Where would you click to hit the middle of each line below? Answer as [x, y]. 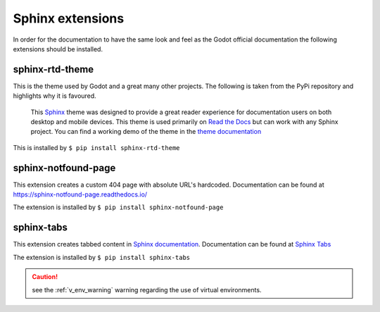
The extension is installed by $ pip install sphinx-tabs [102, 257]
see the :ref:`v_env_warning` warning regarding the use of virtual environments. [147, 289]
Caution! [45, 277]
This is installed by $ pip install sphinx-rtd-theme [96, 147]
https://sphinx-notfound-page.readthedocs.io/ [80, 194]
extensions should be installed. [58, 49]
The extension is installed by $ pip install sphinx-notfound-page [118, 207]
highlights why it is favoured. [55, 96]
